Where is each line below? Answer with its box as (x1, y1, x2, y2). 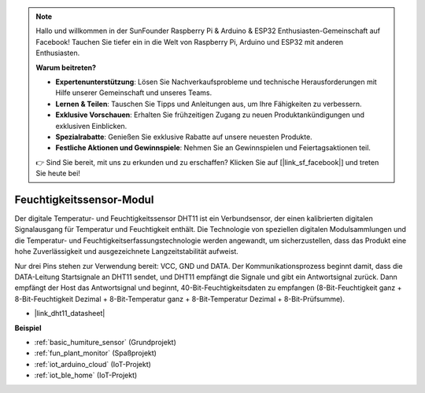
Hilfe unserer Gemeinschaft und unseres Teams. (55, 88, 213, 97)
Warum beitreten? (35, 63, 97, 72)
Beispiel (14, 323, 42, 332)
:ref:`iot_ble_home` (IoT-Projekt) (34, 370, 138, 380)
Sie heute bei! (35, 169, 80, 178)
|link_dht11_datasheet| (34, 309, 105, 318)
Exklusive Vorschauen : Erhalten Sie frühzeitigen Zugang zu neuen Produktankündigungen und (55, 110, 365, 119)
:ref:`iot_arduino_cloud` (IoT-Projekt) (34, 359, 151, 369)
